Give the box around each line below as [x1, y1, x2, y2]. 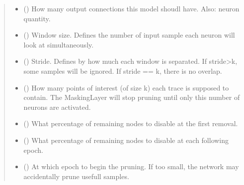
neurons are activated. [23, 101, 91, 112]
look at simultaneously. [23, 39, 94, 49]
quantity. [23, 13, 51, 23]
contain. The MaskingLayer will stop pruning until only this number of [23, 92, 240, 102]
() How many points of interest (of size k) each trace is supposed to [23, 82, 229, 92]
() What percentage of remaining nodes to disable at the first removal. [23, 118, 238, 129]
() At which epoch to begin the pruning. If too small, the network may [23, 161, 239, 172]
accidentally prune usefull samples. [23, 171, 129, 181]
